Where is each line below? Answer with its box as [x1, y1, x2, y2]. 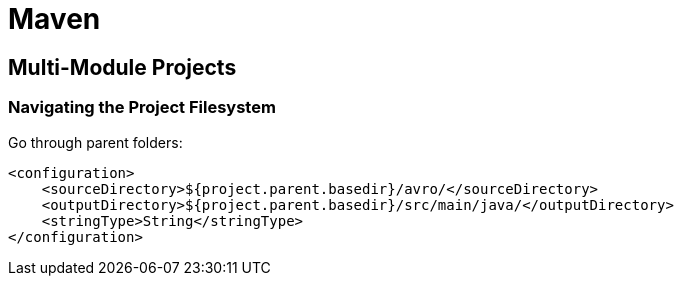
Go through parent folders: [8, 133, 183, 151]
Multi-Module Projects [8, 54, 237, 80]
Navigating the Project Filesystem [8, 97, 276, 118]
